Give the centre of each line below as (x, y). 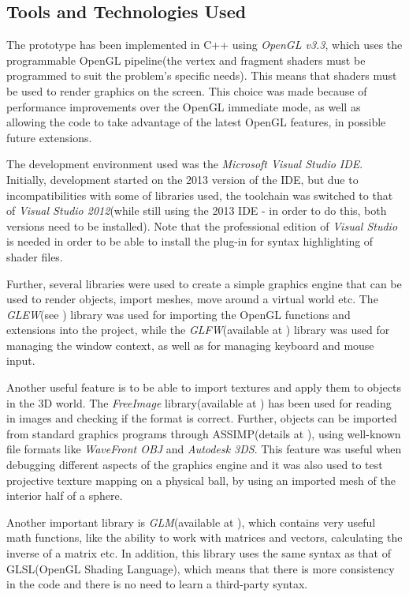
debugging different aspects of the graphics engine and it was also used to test (195, 465)
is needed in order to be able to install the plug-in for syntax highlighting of (190, 241)
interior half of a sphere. (65, 496)
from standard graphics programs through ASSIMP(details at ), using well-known (204, 433)
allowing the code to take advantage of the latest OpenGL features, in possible (196, 122)
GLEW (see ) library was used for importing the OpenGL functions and (178, 314)
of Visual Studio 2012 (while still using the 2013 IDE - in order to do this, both (197, 210)
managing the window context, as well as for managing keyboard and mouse (190, 345)
